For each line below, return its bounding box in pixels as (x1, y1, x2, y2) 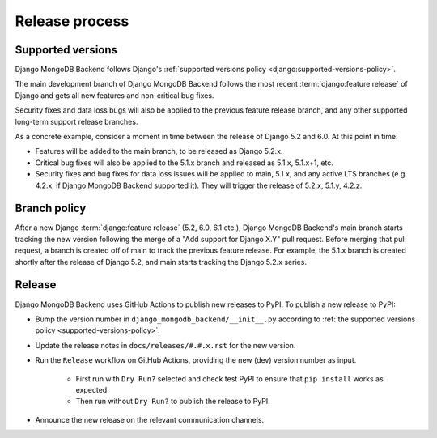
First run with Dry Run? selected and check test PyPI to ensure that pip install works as (75, 373, 384, 384)
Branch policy (15, 202, 87, 215)
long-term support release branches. (15, 117, 138, 126)
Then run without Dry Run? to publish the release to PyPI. (75, 397, 270, 406)
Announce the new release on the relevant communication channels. (35, 415, 265, 424)
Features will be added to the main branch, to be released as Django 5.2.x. (35, 147, 283, 156)
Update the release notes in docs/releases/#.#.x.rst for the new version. (35, 340, 296, 350)
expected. (75, 385, 109, 394)
